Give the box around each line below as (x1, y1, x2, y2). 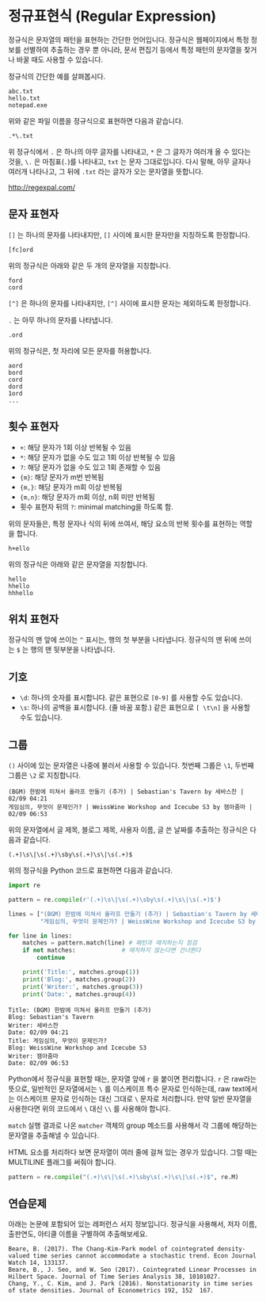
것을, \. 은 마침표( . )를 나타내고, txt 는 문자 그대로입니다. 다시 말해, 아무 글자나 (8, 156, 252, 166)
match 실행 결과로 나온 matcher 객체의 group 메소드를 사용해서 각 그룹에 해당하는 (8, 1121, 257, 1130)
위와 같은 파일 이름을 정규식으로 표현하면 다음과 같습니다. (8, 116, 184, 125)
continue (36, 954, 66, 962)
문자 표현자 (8, 208, 59, 221)
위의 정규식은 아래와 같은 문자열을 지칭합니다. (8, 559, 148, 569)
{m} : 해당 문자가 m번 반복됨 (19, 472, 104, 482)
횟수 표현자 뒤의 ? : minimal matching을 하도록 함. (19, 502, 174, 511)
